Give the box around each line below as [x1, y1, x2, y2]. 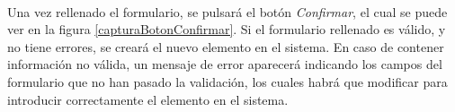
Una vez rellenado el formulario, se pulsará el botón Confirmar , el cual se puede [7, 2, 448, 21]
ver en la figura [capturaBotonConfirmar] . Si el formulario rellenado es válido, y [7, 20, 446, 39]
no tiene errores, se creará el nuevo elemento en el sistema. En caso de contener [7, 37, 444, 56]
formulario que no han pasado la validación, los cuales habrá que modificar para [7, 72, 448, 90]
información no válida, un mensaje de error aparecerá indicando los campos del [7, 55, 442, 73]
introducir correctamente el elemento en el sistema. [7, 90, 289, 108]
